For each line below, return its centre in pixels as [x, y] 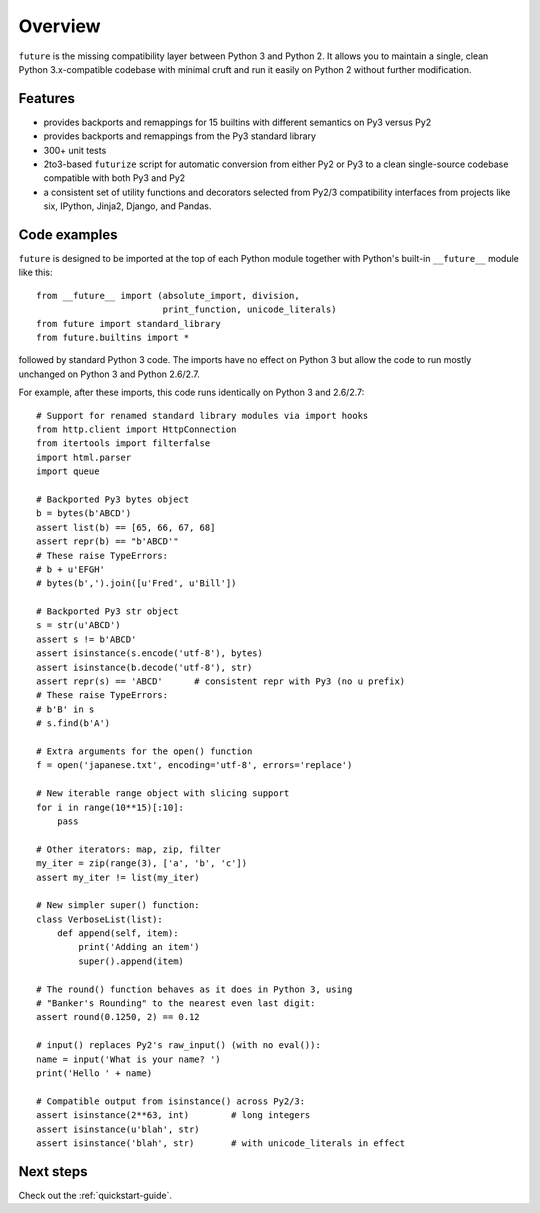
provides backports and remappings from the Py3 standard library [180, 136]
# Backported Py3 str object [107, 611]
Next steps [53, 1171]
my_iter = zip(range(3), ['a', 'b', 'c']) [142, 863]
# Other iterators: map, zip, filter [129, 849]
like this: [35, 272]
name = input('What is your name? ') [129, 1059]
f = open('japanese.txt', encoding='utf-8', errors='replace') [194, 765]
